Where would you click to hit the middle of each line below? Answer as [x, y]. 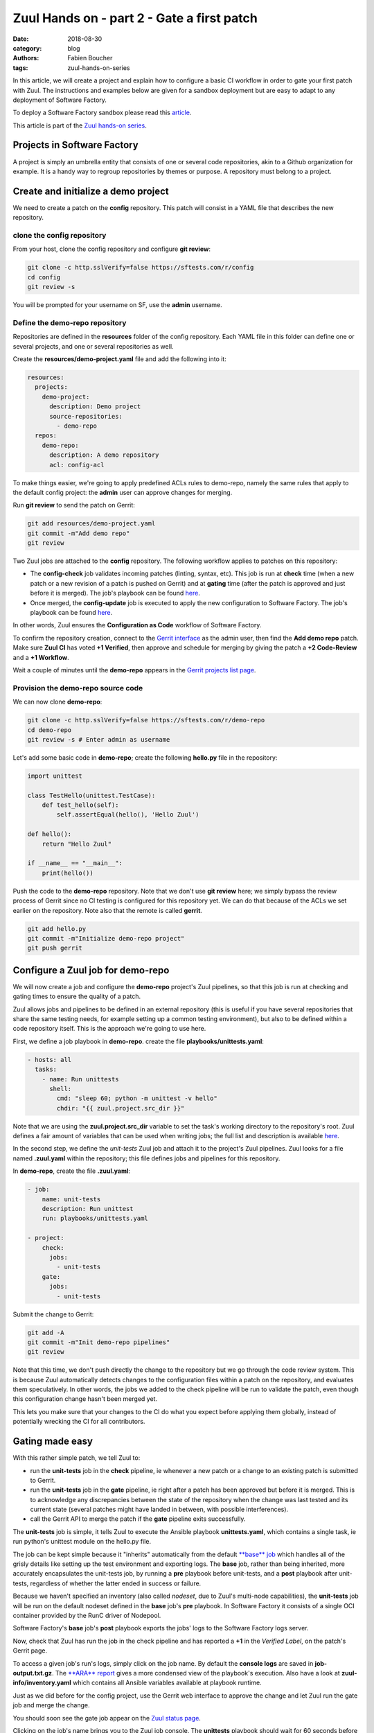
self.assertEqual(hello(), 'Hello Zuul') [128, 815]
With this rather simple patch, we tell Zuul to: [77, 1458]
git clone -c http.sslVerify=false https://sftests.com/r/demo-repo [146, 720]
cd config [44, 277]
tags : [20, 68]
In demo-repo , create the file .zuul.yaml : [72, 1171]
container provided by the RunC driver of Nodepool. [87, 1615]
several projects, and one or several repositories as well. [93, 346]
